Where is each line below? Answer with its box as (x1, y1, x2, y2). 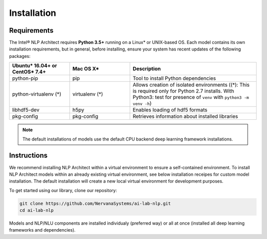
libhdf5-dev (12, 106, 40, 113)
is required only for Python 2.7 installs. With (133, 88, 234, 95)
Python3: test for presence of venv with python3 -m (133, 94, 249, 101)
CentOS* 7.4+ (12, 68, 46, 75)
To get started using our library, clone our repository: (9, 187, 117, 193)
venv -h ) (133, 100, 152, 107)
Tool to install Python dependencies (133, 75, 216, 82)
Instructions (9, 151, 48, 160)
